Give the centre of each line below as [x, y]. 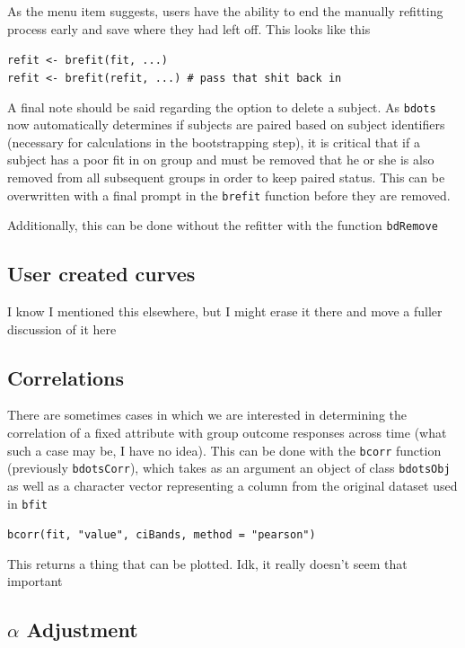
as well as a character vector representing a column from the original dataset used [232, 485]
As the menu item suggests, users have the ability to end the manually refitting [225, 11]
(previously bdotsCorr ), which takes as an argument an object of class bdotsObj [229, 468]
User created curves [101, 274]
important [35, 581]
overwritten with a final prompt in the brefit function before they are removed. [229, 195]
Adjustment [82, 630]
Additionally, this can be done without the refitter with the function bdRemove [223, 225]
